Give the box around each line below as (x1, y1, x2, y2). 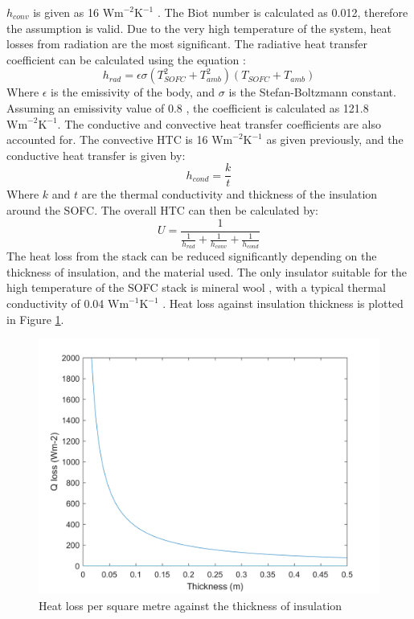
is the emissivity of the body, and (51, 84, 215, 100)
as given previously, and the (266, 131, 404, 148)
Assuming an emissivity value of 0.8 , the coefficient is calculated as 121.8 (6, 99, 369, 116)
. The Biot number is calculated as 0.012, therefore (157, 4, 408, 20)
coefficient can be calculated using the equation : (6, 51, 246, 68)
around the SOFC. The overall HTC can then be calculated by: (6, 202, 318, 218)
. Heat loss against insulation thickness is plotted (162, 295, 404, 312)
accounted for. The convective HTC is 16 (6, 131, 208, 148)
